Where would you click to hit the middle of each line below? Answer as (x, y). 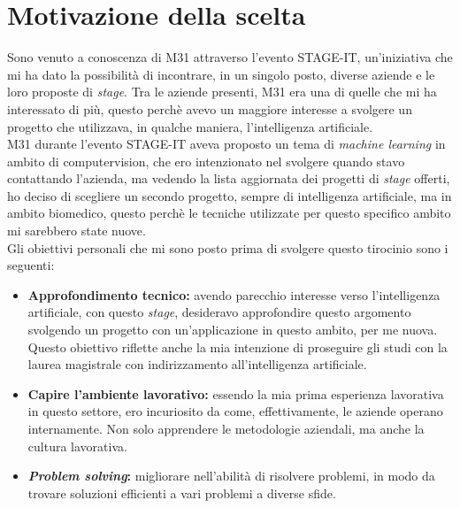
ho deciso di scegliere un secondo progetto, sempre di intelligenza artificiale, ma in (230, 195)
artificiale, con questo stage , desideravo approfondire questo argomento (219, 312)
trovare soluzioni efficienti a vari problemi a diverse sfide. (182, 493)
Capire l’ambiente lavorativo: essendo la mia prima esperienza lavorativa (236, 393)
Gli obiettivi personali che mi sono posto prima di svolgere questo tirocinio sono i (228, 247)
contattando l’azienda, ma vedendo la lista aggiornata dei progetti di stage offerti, (229, 178)
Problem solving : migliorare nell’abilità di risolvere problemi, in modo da (231, 476)
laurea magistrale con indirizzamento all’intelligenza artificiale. (197, 364)
